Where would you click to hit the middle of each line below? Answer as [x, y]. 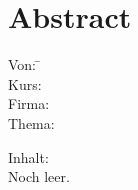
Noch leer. [39, 176]
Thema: [31, 122]
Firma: [29, 103]
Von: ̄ [24, 64]
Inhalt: [28, 156]
